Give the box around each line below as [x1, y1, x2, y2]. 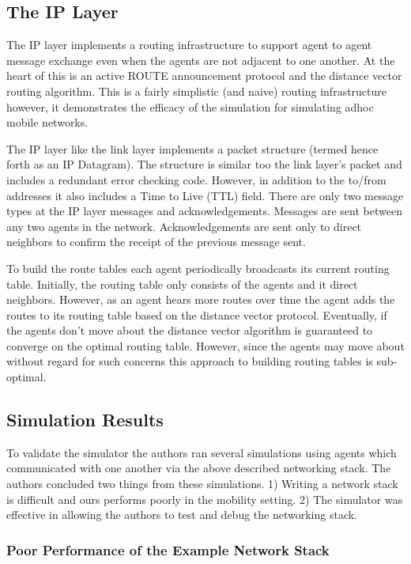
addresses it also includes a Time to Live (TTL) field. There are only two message [6, 187, 404, 203]
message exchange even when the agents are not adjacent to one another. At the [6, 51, 395, 68]
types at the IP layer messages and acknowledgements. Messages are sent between [6, 203, 402, 219]
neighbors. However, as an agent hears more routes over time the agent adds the [6, 291, 395, 308]
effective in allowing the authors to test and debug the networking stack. [6, 506, 358, 523]
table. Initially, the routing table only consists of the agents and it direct [6, 275, 358, 292]
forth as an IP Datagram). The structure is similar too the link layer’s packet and [6, 156, 402, 172]
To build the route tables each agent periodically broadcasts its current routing [6, 259, 390, 276]
